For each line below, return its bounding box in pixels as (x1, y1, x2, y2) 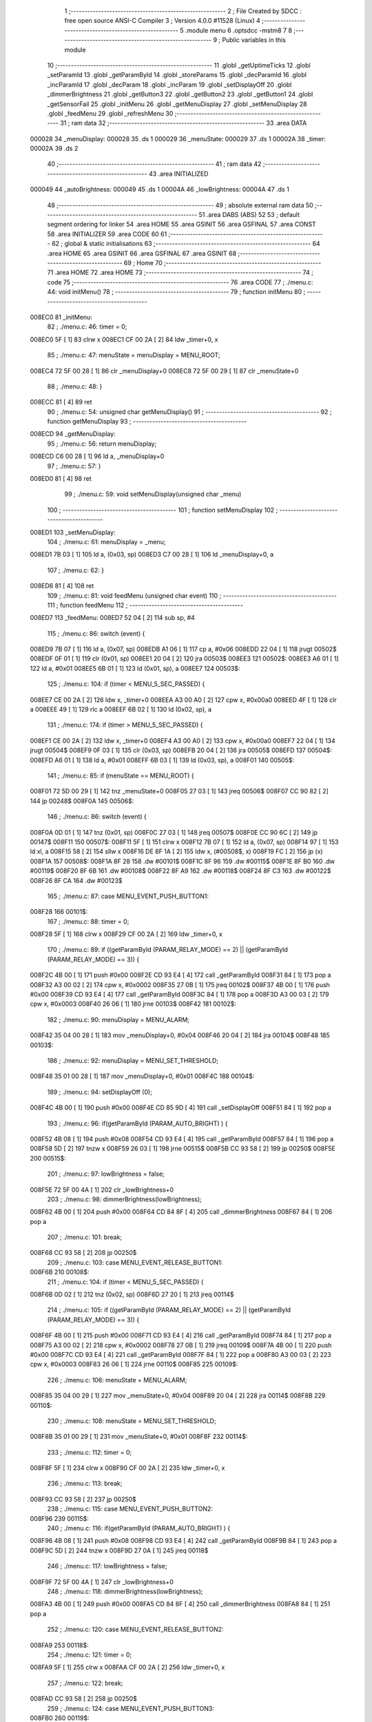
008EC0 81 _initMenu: (30, 313, 92, 321)
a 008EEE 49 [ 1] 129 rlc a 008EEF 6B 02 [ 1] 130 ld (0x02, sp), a (30, 705, 212, 714)
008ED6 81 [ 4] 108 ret (30, 582, 94, 590)
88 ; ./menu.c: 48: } (47, 382, 103, 391)
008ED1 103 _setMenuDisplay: (30, 528, 116, 537)
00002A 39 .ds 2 (30, 145, 79, 153)
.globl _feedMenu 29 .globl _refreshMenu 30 (47, 109, 174, 117)
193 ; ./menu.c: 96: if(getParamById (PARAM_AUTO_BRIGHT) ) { (47, 1119, 228, 1128)
